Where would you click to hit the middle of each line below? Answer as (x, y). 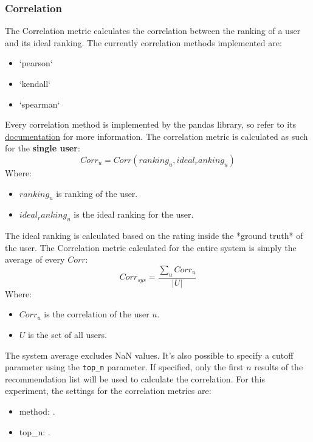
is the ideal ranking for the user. (134, 214)
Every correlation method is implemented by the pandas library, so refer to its (151, 124)
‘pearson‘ (36, 63)
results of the (279, 367)
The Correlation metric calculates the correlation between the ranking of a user (153, 31)
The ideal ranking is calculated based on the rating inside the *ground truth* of (154, 236)
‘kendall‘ (35, 83)
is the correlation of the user (97, 314)
